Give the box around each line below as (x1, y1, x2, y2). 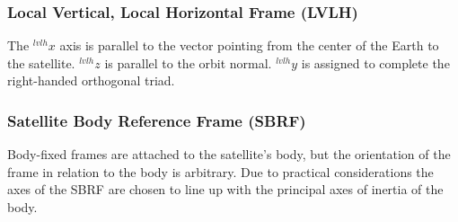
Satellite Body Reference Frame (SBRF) (7, 109, 306, 131)
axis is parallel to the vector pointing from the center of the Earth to (59, 36, 439, 55)
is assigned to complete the (301, 53, 450, 72)
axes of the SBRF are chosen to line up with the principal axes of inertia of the (7, 180, 444, 199)
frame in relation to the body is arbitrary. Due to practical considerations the (7, 162, 434, 181)
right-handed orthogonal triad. (7, 71, 175, 90)
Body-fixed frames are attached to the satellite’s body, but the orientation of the (7, 145, 451, 164)
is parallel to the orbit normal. (104, 53, 272, 72)
